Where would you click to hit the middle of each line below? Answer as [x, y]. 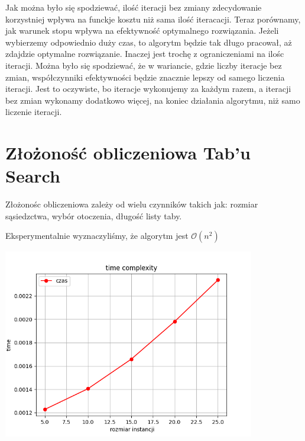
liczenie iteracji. [34, 112]
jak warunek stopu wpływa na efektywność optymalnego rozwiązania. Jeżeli [142, 31]
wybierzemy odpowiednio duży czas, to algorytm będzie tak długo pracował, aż [149, 42]
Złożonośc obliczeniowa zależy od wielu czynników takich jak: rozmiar [132, 204]
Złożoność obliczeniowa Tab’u [128, 153]
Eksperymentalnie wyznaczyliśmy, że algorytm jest [97, 236]
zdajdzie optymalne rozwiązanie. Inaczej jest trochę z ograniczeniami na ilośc [145, 54]
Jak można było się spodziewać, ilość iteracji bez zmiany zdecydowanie [134, 7]
